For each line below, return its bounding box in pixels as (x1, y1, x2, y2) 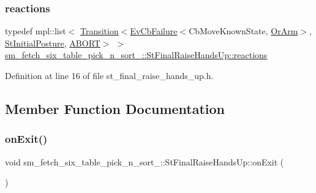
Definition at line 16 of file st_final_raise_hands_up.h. (5, 69, 214, 81)
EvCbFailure (130, 25, 178, 37)
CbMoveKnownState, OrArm (189, 25, 298, 37)
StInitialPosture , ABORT (5, 36, 100, 49)
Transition (80, 25, 119, 37)
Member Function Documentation (5, 99, 225, 118)
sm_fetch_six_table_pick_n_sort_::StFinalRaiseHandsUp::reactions (5, 48, 268, 61)
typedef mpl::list (5, 25, 66, 37)
